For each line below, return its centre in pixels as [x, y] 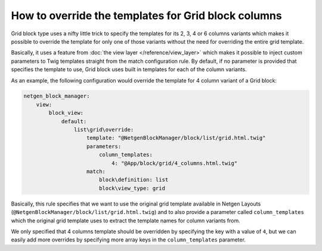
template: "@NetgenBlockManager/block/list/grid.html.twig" [176, 138]
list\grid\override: [104, 130]
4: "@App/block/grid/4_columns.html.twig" [174, 163]
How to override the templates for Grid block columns [147, 16]
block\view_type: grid [132, 188]
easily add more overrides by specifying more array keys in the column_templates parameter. [128, 240]
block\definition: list [134, 180]
